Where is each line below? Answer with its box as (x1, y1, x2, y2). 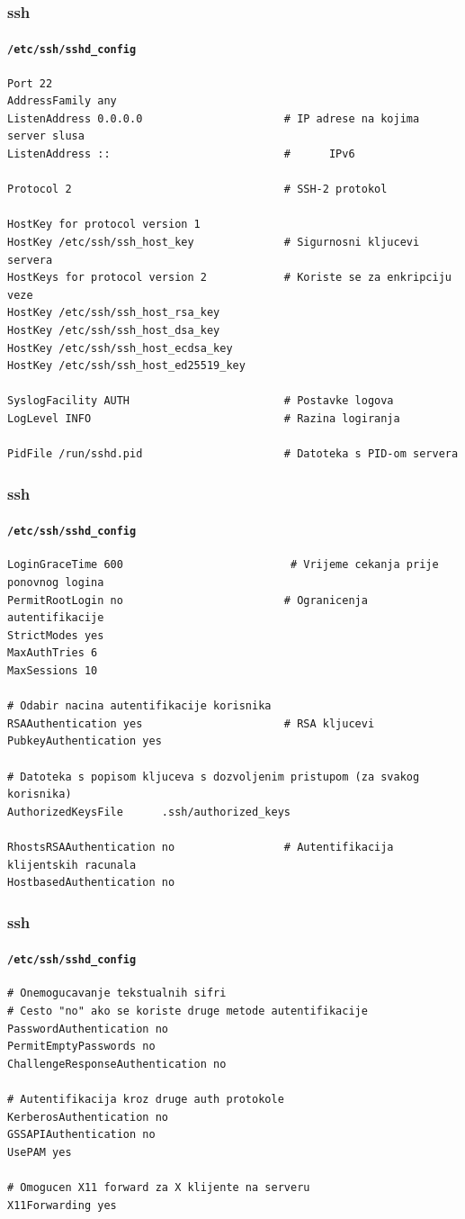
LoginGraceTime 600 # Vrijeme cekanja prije (7, 558, 439, 572)
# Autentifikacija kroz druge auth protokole (7, 1093, 284, 1106)
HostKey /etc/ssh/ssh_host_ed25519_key (7, 359, 246, 373)
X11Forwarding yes (7, 1198, 117, 1212)
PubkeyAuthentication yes (7, 735, 162, 748)
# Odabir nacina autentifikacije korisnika (7, 700, 272, 713)
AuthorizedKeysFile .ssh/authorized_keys (7, 805, 291, 818)
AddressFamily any (7, 95, 117, 108)
